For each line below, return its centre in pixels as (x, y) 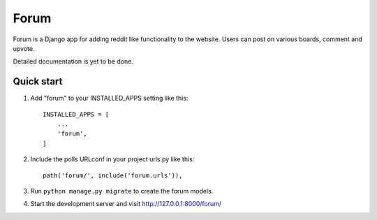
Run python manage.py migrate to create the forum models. (122, 191)
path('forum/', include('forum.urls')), (113, 175)
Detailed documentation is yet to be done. (73, 61)
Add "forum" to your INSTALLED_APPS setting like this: (109, 98)
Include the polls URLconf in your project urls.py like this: (112, 159)
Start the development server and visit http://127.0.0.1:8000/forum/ (126, 204)
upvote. (24, 48)
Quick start (38, 81)
